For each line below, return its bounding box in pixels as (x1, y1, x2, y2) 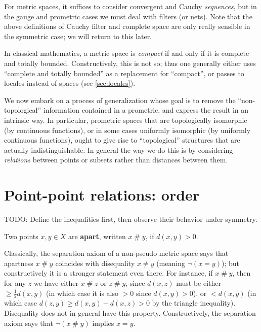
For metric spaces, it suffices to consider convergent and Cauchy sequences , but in (4, 1, 257, 11)
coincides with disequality (55, 257, 135, 268)
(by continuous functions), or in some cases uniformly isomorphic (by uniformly (4, 124, 251, 135)
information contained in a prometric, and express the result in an (43, 105, 249, 115)
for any (4, 278, 26, 288)
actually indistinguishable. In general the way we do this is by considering (4, 144, 233, 155)
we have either (34, 278, 78, 288)
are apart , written (68, 230, 126, 241)
